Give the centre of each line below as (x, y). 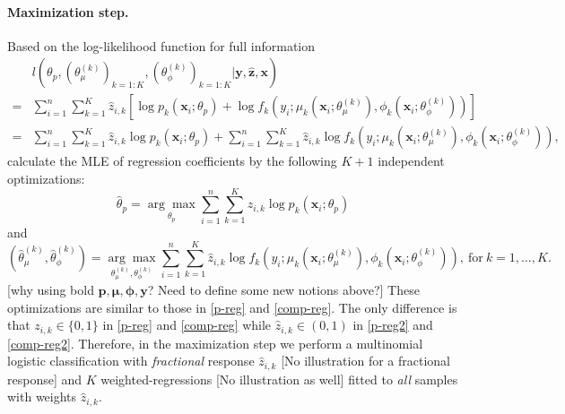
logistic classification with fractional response (131, 361)
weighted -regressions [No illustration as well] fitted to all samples (279, 379)
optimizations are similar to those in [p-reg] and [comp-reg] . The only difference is (232, 307)
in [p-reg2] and (393, 325)
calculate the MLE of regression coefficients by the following (172, 161)
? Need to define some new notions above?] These (283, 289)
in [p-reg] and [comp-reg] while (187, 325)
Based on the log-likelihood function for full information (161, 45)
